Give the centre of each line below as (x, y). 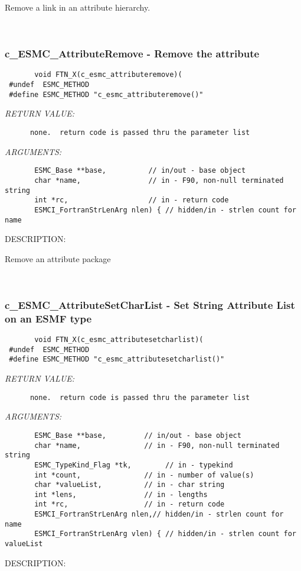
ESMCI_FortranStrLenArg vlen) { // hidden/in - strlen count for (165, 534)
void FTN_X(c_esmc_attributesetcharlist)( (119, 340)
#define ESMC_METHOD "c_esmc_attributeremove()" (106, 94)
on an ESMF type (48, 318)
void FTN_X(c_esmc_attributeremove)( (108, 75)
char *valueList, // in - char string (130, 485)
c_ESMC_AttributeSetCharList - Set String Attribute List (150, 304)
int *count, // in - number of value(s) (144, 475)
